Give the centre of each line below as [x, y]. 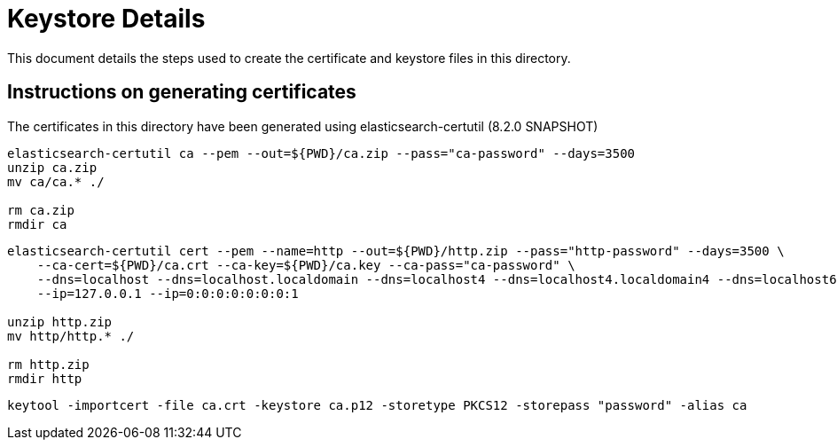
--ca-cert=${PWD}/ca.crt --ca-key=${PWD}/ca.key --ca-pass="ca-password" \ [306, 265]
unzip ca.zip [52, 167]
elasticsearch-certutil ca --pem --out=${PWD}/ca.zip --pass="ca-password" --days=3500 [321, 153]
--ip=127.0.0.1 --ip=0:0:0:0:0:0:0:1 [168, 293]
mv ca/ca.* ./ [56, 181]
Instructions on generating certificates [182, 92]
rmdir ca [37, 224]
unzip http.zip [60, 322]
